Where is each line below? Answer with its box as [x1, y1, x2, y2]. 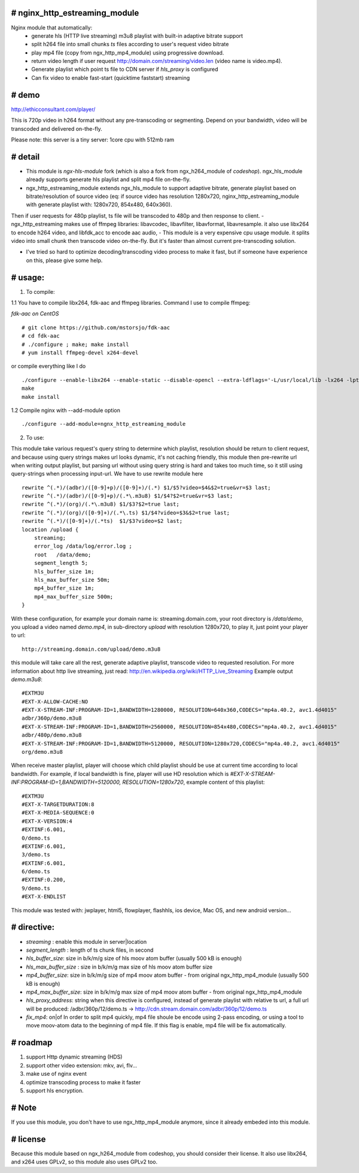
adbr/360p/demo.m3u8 [22, 715, 82, 722]
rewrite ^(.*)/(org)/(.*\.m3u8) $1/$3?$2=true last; [22, 501, 180, 508]
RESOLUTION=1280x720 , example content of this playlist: [122, 778, 265, 786]
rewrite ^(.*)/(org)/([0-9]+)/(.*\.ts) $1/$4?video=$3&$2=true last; [22, 509, 230, 516]
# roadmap [11, 1037, 53, 1048]
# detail [11, 152, 40, 162]
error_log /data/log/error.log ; [34, 543, 133, 550]
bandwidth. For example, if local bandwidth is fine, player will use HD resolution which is [11, 770, 229, 777]
